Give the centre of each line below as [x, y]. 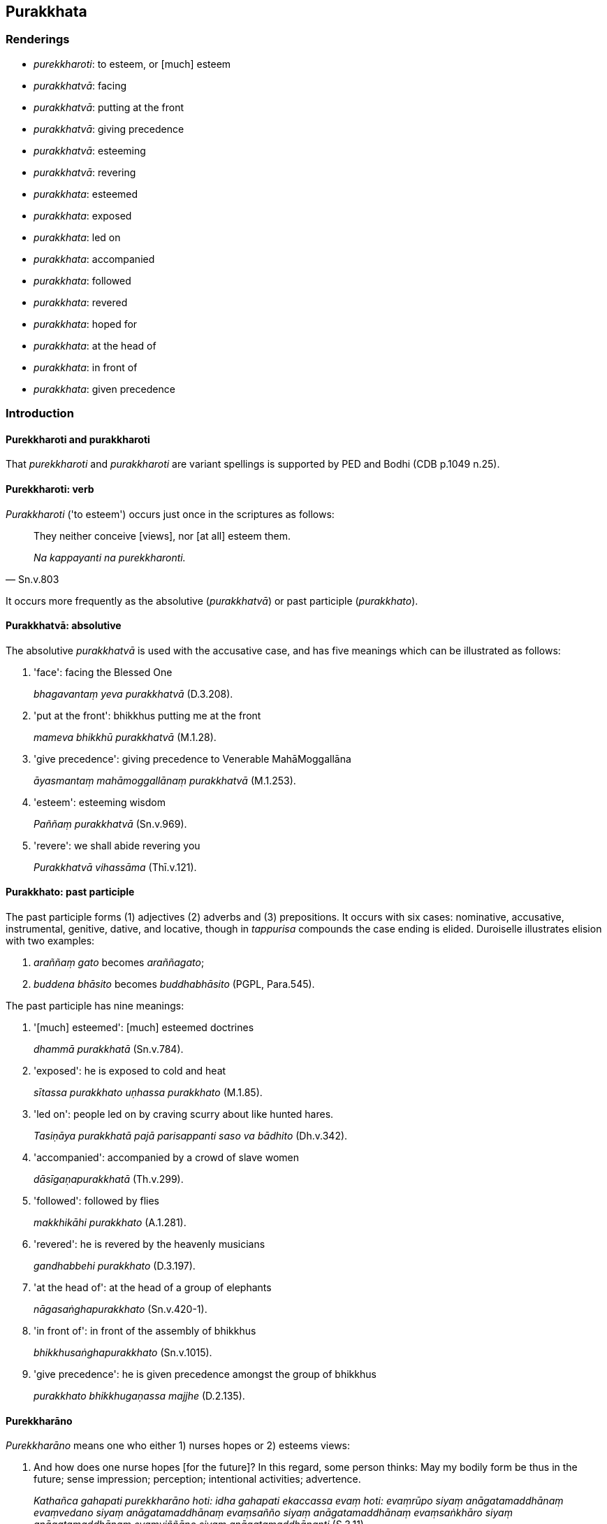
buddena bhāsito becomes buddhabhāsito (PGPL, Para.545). [174, 984]
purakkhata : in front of [86, 367]
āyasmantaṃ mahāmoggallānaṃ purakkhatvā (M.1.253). [165, 780]
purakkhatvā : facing [80, 85]
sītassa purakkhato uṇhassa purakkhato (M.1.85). [148, 1093]
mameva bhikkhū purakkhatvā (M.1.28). [125, 737]
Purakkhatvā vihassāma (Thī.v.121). [115, 867]
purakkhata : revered [81, 302]
